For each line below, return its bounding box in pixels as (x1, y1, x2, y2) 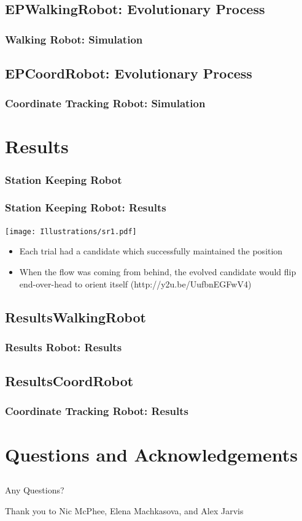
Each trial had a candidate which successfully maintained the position (19, 245, 283, 257)
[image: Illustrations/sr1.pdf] (5, 227, 137, 236)
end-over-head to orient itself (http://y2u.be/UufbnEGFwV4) (19, 277, 252, 290)
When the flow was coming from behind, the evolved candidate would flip (19, 265, 296, 278)
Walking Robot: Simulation (5, 31, 143, 47)
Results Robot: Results (5, 339, 122, 354)
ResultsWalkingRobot (5, 307, 146, 326)
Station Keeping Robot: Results (5, 200, 166, 215)
